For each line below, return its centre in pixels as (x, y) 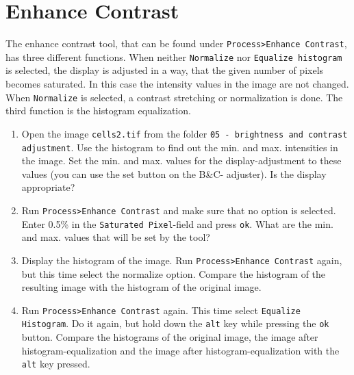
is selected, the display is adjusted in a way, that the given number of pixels (165, 70)
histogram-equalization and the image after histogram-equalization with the (180, 350)
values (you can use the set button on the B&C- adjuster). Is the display (174, 173)
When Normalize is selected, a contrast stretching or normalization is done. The (174, 97)
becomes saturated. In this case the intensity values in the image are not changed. (177, 84)
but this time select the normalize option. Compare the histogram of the (174, 273)
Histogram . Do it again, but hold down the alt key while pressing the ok (175, 323)
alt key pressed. (56, 364)
